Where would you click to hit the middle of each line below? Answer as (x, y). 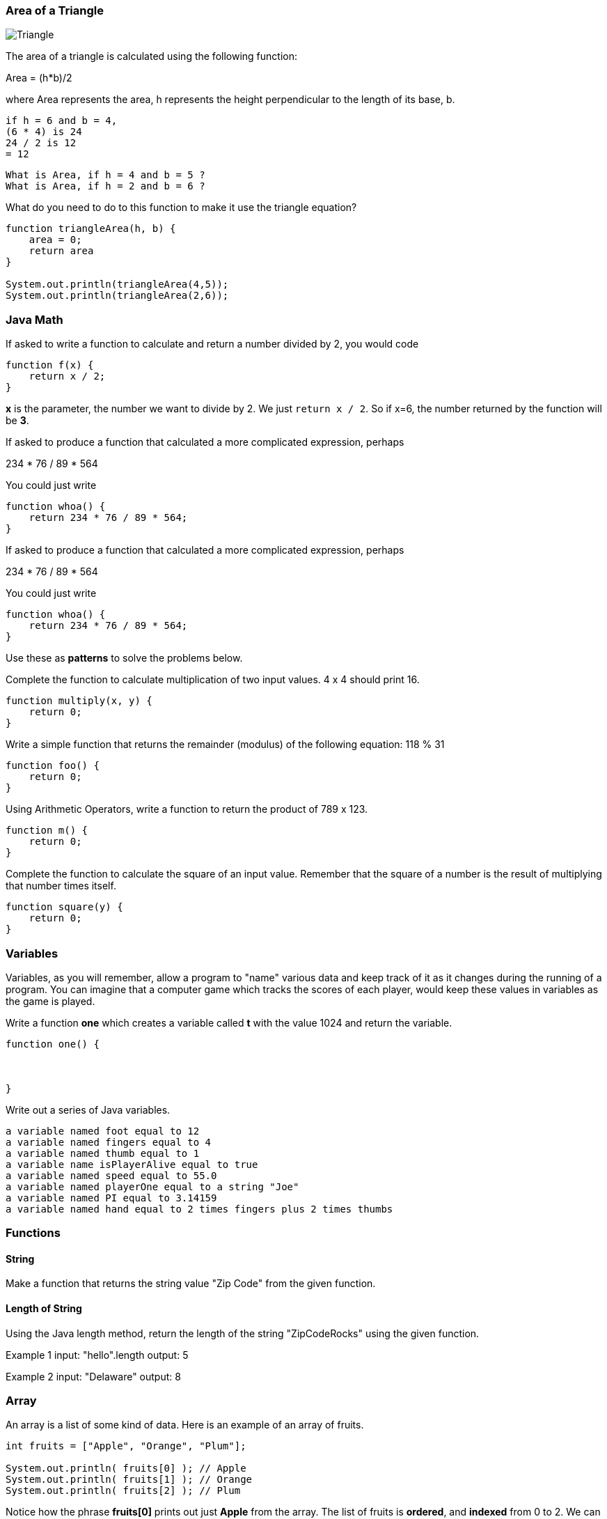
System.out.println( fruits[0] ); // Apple (126, 1469)
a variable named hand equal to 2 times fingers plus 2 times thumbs (199, 1209)
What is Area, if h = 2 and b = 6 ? (105, 186)
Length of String (44, 1309)
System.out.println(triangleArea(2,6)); (117, 296)
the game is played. (50, 1001)
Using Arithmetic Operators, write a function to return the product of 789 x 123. (187, 809)
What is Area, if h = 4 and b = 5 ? (105, 175)
